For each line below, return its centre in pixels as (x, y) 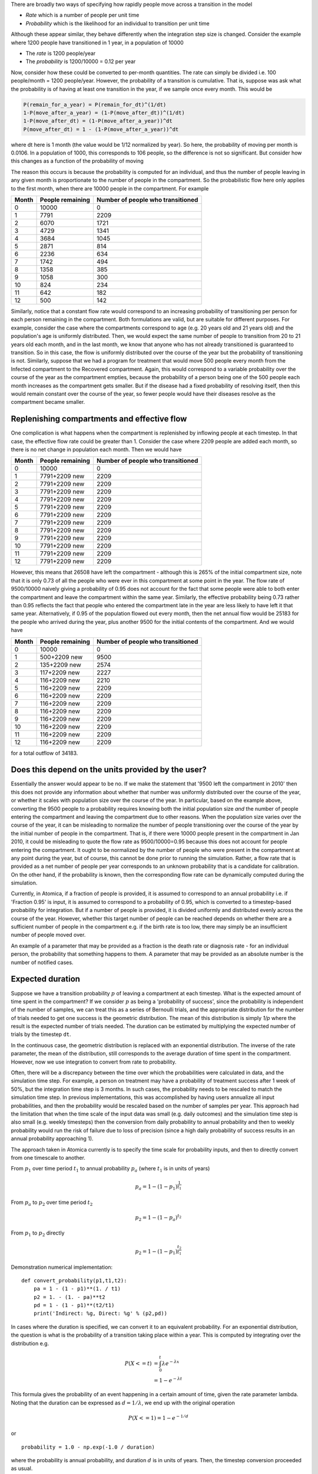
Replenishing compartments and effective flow (99, 419)
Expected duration (46, 979)
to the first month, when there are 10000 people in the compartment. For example (110, 188)
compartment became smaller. (48, 402)
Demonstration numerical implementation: (62, 1267)
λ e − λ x (170, 1363)
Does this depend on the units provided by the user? (109, 770)
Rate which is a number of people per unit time (82, 15)
